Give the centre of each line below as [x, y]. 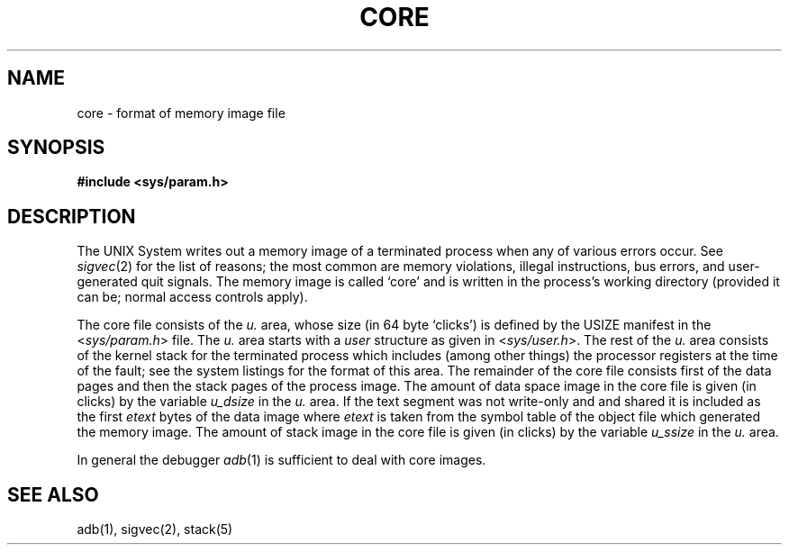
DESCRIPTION [72, 216]
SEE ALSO [53, 494]
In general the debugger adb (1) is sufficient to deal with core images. [281, 460]
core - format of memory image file [181, 113]
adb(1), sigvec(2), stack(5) [155, 529]
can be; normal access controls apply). [192, 297]
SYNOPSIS [56, 148]
